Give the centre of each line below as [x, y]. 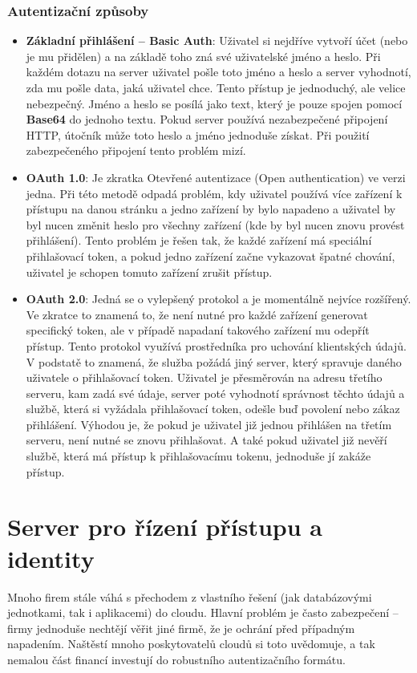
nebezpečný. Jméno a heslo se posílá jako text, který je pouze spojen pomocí [214, 103]
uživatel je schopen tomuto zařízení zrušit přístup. [149, 272]
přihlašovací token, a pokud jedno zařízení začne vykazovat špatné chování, [211, 255]
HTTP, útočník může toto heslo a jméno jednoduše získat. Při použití [198, 134]
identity [51, 558]
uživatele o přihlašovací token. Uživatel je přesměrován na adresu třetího [204, 377]
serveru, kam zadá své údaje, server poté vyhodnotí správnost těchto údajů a [215, 393]
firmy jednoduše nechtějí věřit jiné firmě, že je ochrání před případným [181, 628]
